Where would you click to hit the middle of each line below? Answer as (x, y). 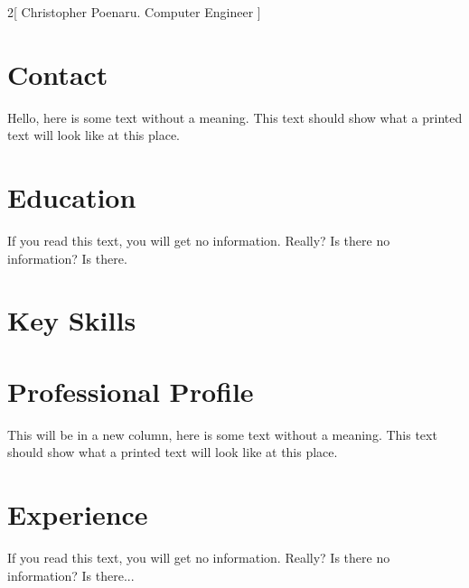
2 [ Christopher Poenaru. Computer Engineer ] (134, 12)
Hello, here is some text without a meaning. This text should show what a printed (235, 117)
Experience (78, 514)
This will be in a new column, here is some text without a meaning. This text (222, 434)
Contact (58, 74)
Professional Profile (131, 391)
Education (72, 197)
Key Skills (72, 320)
